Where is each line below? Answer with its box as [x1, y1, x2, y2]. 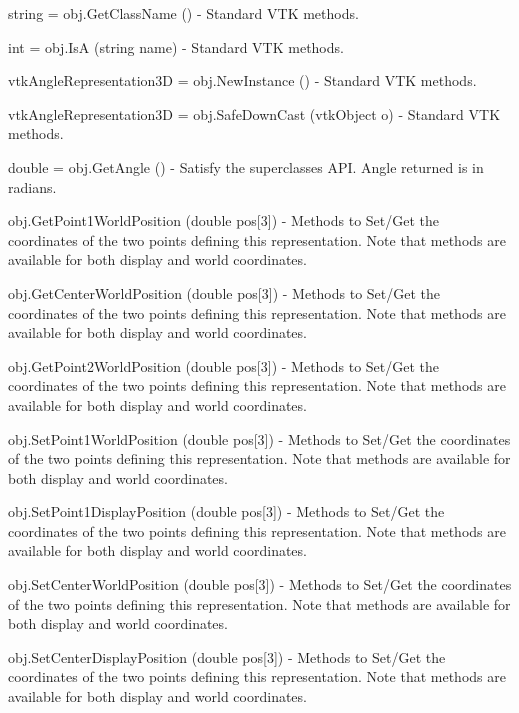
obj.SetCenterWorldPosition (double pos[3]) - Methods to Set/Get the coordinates [8, 574, 512, 595]
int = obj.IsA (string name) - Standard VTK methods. [8, 36, 344, 57]
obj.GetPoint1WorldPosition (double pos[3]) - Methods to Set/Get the [8, 210, 440, 231]
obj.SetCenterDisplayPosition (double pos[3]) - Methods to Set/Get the [8, 646, 446, 667]
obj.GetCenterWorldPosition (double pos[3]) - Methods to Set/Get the [8, 282, 441, 303]
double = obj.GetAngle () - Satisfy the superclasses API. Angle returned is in [8, 156, 484, 177]
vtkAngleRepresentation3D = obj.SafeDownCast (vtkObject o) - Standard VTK [8, 103, 501, 124]
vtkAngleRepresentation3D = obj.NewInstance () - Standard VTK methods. [8, 70, 477, 91]
